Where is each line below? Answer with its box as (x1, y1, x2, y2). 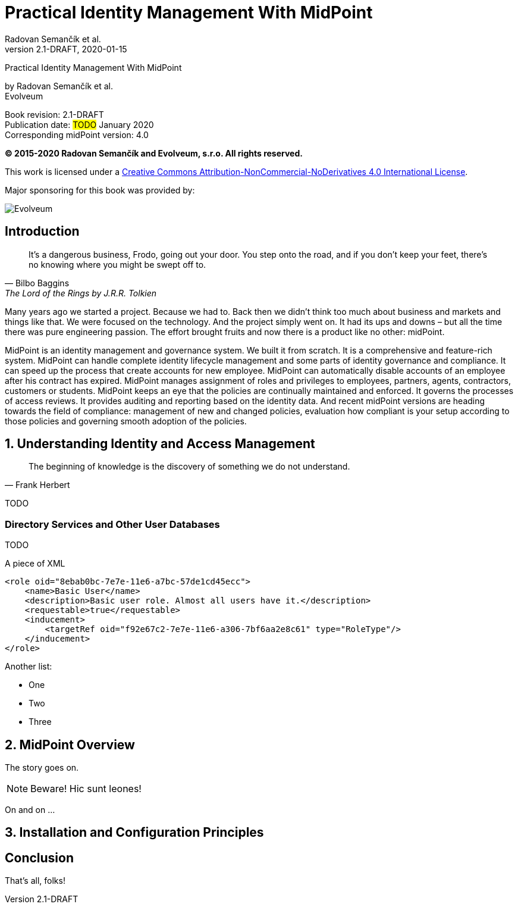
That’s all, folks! (5, 875, 65, 886)
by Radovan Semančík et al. (5, 80, 113, 91)
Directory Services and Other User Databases (5, 518, 220, 530)
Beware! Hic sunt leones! (30, 783, 142, 795)
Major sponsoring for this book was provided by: (5, 184, 195, 195)
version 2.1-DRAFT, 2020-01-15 (5, 43, 127, 54)
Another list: (5, 661, 52, 672)
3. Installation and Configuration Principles (5, 825, 264, 840)
